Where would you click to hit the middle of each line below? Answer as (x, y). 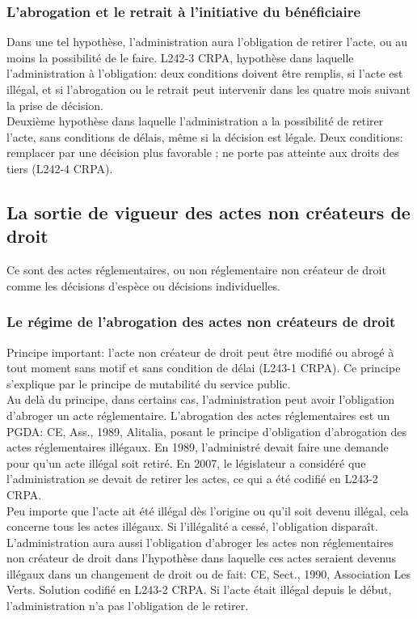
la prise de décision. (55, 105)
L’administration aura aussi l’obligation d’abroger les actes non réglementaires (200, 542)
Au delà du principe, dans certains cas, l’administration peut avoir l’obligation (201, 399)
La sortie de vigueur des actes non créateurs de (208, 212)
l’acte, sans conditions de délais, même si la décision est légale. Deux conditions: (205, 136)
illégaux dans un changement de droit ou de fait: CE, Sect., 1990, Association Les (209, 573)
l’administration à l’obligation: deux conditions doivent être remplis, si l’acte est (205, 73)
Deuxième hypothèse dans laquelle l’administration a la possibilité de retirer (195, 121)
